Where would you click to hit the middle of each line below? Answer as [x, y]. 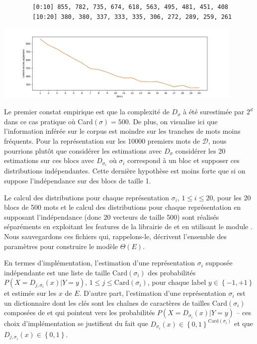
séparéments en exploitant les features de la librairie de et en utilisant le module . [128, 226]
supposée [219, 263]
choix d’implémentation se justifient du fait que [76, 323]
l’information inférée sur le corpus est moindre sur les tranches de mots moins [122, 131]
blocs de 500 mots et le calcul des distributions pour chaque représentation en [123, 207]
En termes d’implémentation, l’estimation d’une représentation [100, 263]
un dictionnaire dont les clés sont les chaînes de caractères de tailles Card [116, 302]
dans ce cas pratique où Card [48, 121]
